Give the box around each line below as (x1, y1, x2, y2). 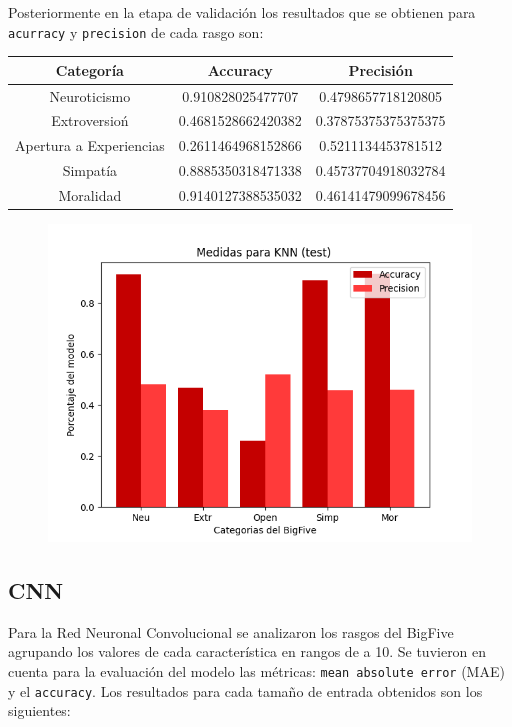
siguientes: (8, 700, 71, 721)
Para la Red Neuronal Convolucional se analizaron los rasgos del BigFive (8, 621, 454, 642)
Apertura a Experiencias (15, 135, 165, 156)
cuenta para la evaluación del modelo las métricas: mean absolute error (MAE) (8, 661, 505, 682)
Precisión (348, 59, 413, 80)
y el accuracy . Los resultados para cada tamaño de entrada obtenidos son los (8, 680, 483, 701)
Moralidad (58, 184, 122, 205)
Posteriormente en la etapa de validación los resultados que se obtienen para (8, 2, 476, 22)
